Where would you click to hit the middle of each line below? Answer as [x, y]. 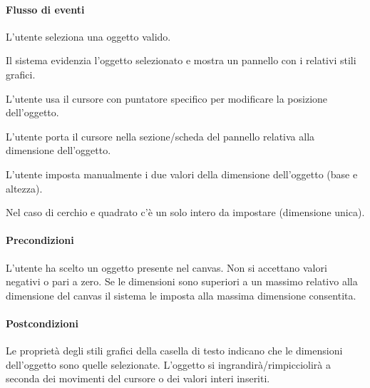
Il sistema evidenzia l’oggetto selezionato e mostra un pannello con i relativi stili [181, 60]
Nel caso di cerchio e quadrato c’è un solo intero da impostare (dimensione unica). [185, 212]
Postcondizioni [42, 323]
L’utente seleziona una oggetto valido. [88, 36]
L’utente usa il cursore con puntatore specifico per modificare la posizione [167, 98]
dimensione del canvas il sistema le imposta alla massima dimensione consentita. [181, 295]
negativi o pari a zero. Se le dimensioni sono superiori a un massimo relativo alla [182, 281]
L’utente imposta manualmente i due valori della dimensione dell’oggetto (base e [182, 174]
